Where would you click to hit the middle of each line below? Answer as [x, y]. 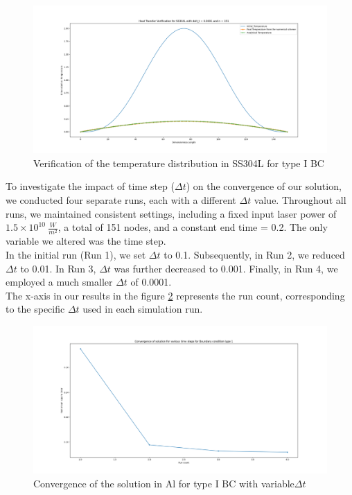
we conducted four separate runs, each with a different [121, 200]
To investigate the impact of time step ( [90, 186]
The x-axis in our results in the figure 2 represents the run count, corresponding [175, 295]
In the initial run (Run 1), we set [76, 254]
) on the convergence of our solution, [264, 186]
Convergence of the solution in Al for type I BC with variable [164, 483]
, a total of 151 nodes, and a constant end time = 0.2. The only [193, 227]
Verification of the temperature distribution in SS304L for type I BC [179, 163]
